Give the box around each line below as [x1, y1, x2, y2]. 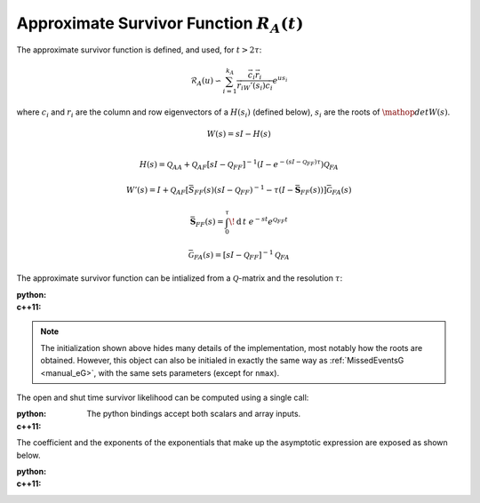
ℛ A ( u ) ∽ [189, 76, 222, 88]
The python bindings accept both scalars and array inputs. [86, 409, 301, 419]
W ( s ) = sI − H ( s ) [206, 129, 271, 139]
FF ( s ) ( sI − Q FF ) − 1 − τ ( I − [194, 183, 294, 197]
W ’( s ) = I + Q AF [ [125, 185, 189, 197]
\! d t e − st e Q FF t [228, 215, 288, 227]
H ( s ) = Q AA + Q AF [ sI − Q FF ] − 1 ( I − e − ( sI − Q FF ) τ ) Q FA [139, 157, 339, 172]
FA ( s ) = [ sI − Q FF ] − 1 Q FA [194, 249, 290, 262]
